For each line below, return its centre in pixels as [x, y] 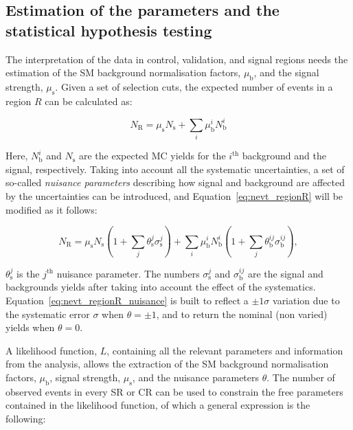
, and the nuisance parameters [196, 377]
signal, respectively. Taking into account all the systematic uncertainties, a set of [175, 169]
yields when [30, 327]
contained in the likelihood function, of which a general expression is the [158, 405]
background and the [284, 156]
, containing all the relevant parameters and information [225, 350]
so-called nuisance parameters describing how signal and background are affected [175, 182]
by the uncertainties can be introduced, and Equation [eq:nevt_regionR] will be [174, 195]
